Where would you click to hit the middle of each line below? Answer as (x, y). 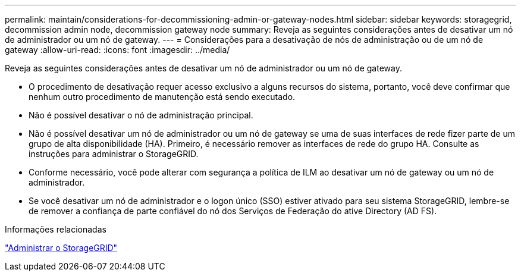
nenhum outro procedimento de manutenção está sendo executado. (162, 97)
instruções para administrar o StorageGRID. (114, 154)
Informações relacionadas (56, 229)
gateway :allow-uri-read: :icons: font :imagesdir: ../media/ (117, 50)
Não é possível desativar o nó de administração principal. (141, 115)
